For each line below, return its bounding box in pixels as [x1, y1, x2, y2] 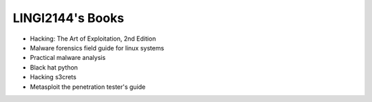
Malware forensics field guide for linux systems [30, 43, 165, 52]
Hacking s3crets [30, 73, 77, 81]
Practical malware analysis [30, 54, 106, 62]
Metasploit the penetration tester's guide [30, 83, 146, 91]
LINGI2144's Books [12, 10, 124, 25]
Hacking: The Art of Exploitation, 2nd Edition [30, 34, 156, 43]
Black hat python [30, 63, 79, 72]
